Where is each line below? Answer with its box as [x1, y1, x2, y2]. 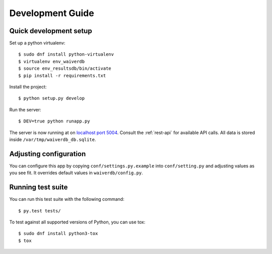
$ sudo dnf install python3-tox [18, 231, 98, 236]
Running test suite [9, 183, 68, 192]
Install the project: [9, 84, 47, 90]
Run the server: [9, 106, 41, 112]
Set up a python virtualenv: [9, 40, 65, 46]
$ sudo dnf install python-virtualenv [18, 52, 114, 57]
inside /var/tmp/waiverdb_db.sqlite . [9, 136, 96, 143]
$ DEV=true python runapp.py [18, 118, 90, 124]
